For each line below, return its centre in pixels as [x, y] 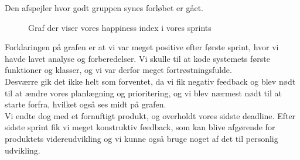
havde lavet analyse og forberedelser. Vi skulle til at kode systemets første [137, 58]
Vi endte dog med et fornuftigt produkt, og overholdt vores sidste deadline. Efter [150, 115]
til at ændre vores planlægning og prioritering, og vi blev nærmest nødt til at [143, 93]
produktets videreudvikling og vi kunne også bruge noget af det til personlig [142, 138]
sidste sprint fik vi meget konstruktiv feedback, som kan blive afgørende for [140, 127]
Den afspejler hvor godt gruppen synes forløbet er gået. [104, 8]
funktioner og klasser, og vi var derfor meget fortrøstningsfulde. [118, 70]
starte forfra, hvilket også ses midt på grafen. [86, 104]
